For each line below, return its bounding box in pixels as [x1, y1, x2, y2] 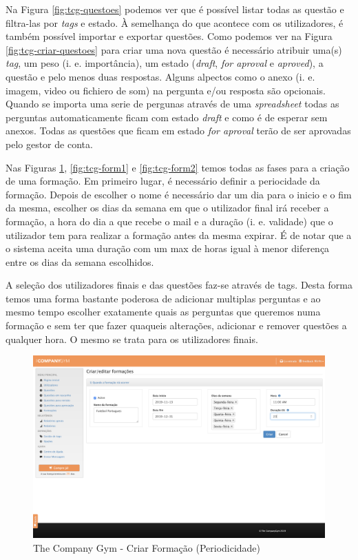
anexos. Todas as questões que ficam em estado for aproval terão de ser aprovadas [6, 123, 351, 138]
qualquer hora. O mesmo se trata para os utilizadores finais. [6, 331, 258, 346]
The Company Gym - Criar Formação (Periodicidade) [33, 540, 261, 554]
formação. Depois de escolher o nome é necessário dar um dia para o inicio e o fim [6, 187, 352, 201]
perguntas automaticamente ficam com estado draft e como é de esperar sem [6, 110, 328, 124]
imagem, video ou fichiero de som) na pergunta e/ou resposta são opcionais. [6, 83, 326, 97]
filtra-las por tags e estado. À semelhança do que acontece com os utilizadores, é [6, 15, 344, 30]
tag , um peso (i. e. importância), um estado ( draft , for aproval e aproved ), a [6, 56, 324, 70]
